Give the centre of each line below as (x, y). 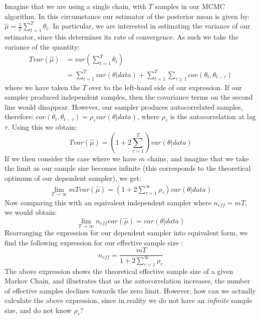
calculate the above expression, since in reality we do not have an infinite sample (128, 300)
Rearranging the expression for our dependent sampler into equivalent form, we (126, 233)
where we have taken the (42, 87)
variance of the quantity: (42, 46)
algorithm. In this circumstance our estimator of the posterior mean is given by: (127, 16)
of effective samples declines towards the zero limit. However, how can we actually (130, 290)
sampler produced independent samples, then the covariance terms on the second (129, 97)
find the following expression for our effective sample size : (94, 242)
